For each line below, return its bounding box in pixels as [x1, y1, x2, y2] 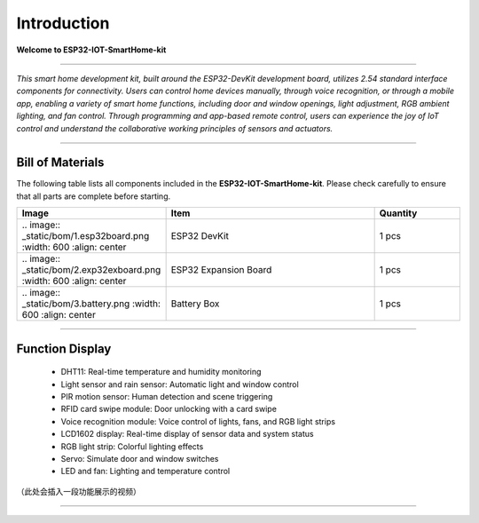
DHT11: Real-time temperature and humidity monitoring [60, 367, 262, 377]
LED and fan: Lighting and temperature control [60, 466, 231, 477]
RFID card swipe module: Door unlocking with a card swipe [60, 404, 277, 415]
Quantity [379, 207, 418, 219]
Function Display [16, 341, 112, 356]
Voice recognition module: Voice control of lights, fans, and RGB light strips [60, 416, 336, 426]
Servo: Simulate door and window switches [60, 453, 219, 464]
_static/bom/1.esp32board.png [21, 230, 150, 242]
